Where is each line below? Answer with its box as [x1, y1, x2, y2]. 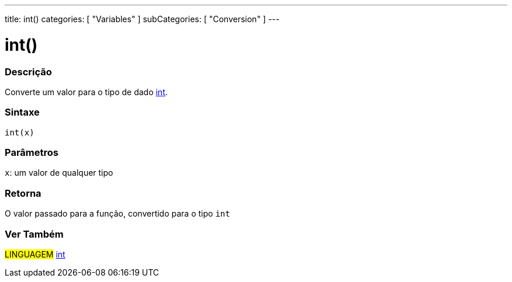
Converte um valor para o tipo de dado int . [5, 86, 168, 97]
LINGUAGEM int [5, 249, 65, 259]
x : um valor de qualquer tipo [5, 168, 113, 178]
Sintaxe [5, 106, 40, 119]
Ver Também [5, 228, 64, 240]
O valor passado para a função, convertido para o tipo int [5, 208, 230, 219]
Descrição [5, 65, 52, 78]
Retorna [5, 187, 41, 199]
